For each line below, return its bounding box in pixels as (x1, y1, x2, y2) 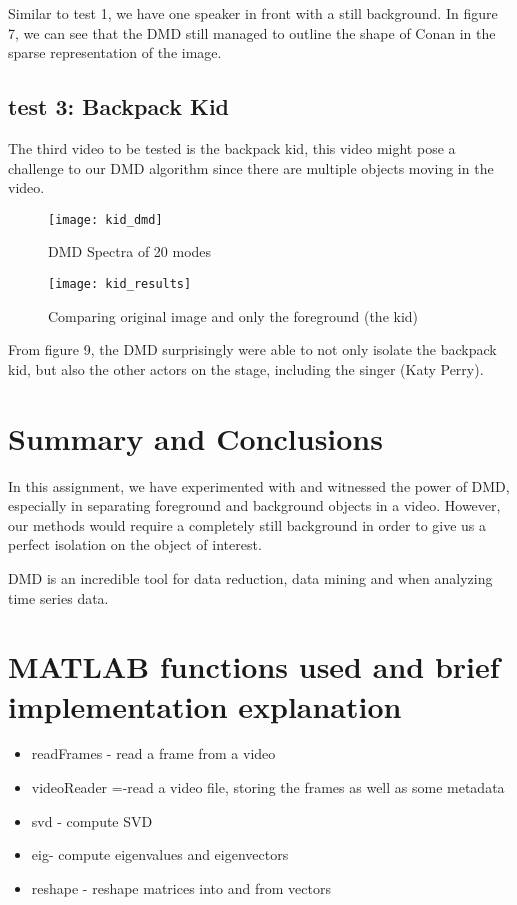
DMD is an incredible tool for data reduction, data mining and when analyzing (8, 567, 493, 588)
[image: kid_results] (48, 277, 192, 292)
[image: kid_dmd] (48, 212, 163, 227)
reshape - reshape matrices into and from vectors (31, 877, 331, 898)
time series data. (8, 587, 109, 608)
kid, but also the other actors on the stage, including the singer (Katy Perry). (8, 358, 484, 379)
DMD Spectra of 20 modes (48, 241, 212, 262)
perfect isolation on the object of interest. (8, 534, 262, 555)
